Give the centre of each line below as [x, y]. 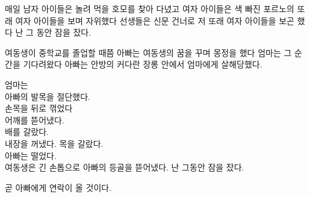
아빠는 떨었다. [31, 155]
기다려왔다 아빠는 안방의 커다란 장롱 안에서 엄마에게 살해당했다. [143, 64]
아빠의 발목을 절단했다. [48, 96]
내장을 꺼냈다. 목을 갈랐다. [54, 143]
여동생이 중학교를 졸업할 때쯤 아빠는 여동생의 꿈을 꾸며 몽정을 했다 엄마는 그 [148, 52]
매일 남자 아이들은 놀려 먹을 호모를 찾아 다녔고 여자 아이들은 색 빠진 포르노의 [150, 8]
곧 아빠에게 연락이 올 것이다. [58, 187]
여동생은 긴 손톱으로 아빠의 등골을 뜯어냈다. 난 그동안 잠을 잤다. [125, 167]
